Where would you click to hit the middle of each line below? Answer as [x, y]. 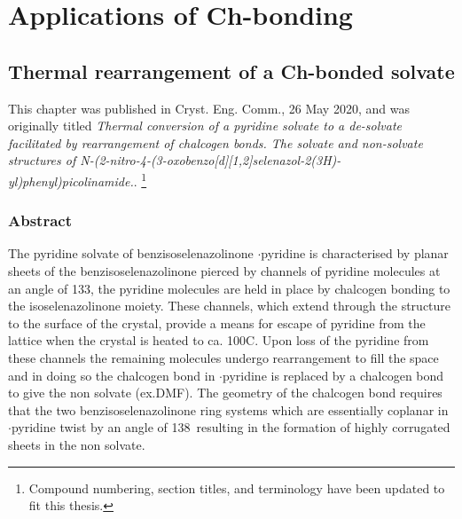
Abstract [40, 220]
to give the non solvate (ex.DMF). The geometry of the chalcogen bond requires [225, 393]
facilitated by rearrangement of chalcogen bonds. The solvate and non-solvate [215, 142]
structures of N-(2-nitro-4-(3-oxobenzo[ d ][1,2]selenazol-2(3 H [170, 160]
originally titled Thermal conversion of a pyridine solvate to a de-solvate [205, 126]
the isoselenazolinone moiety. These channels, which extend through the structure [230, 306]
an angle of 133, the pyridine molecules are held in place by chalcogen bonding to [229, 288]
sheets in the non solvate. [77, 444]
